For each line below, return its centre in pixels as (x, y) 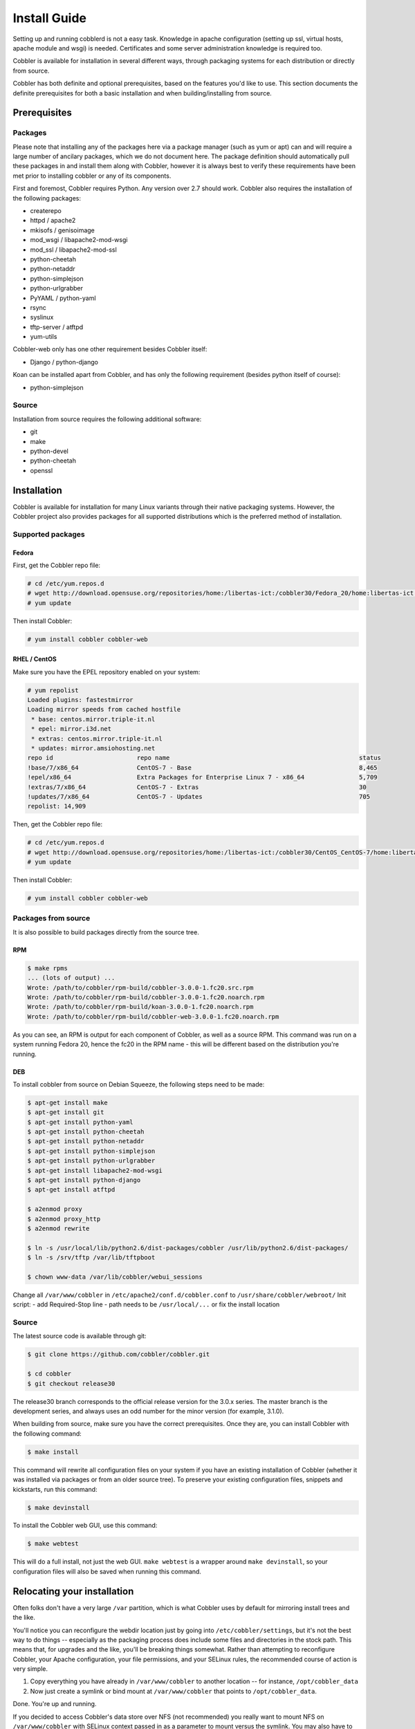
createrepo (46, 211)
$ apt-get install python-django (84, 1180)
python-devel (49, 451)
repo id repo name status (204, 758)
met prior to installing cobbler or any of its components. (92, 176)
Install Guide (49, 18)
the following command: (47, 1433)
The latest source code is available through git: (80, 1336)
